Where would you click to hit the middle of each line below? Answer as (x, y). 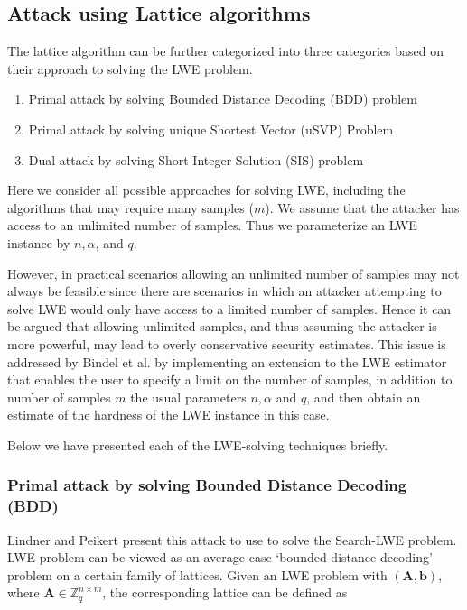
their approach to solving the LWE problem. (130, 68)
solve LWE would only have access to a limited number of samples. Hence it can (229, 308)
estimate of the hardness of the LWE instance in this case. (168, 415)
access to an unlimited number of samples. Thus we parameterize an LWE (212, 225)
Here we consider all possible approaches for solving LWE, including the (206, 190)
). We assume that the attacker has (362, 207)
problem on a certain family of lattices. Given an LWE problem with (197, 574)
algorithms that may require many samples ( (131, 207)
